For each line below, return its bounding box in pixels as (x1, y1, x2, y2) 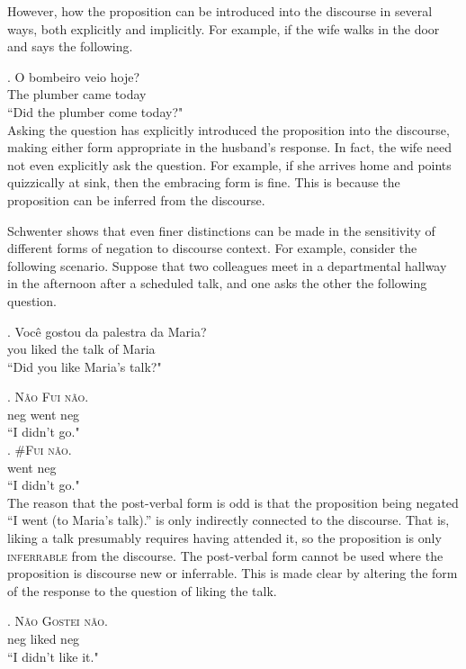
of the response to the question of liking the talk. (7, 581, 277, 600)
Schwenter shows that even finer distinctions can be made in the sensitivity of (7, 221, 435, 240)
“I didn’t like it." (7, 646, 99, 665)
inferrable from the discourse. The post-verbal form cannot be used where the (7, 546, 444, 565)
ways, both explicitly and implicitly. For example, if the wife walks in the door (7, 19, 440, 38)
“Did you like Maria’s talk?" (7, 357, 162, 375)
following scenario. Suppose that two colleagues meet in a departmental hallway (7, 256, 447, 275)
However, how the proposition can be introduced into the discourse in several (7, 2, 433, 20)
